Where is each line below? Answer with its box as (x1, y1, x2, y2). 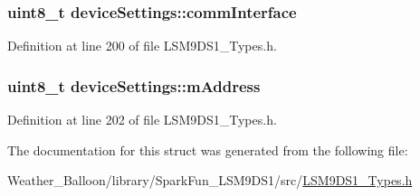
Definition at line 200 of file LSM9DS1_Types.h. (7, 36, 277, 55)
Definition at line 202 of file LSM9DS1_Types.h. (7, 110, 277, 129)
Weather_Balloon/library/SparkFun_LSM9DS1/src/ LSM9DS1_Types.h (7, 171, 413, 190)
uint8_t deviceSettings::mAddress (7, 74, 261, 97)
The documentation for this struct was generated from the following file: (7, 140, 408, 159)
